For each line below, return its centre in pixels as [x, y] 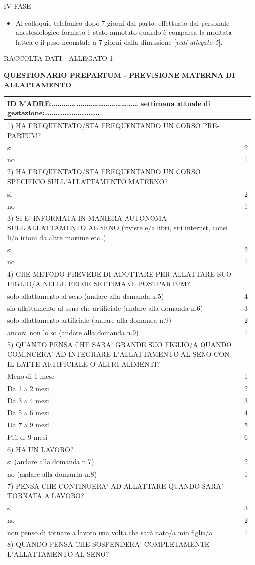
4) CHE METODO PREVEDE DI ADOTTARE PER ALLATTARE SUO [119, 274]
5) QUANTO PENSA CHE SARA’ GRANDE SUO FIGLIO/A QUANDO [120, 344]
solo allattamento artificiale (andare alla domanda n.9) [89, 320]
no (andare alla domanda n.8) [52, 473]
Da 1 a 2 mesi [28, 388]
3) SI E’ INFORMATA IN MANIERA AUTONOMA [87, 218]
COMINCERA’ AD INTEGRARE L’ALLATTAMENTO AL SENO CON [118, 354]
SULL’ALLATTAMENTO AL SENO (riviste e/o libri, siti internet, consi [117, 227]
